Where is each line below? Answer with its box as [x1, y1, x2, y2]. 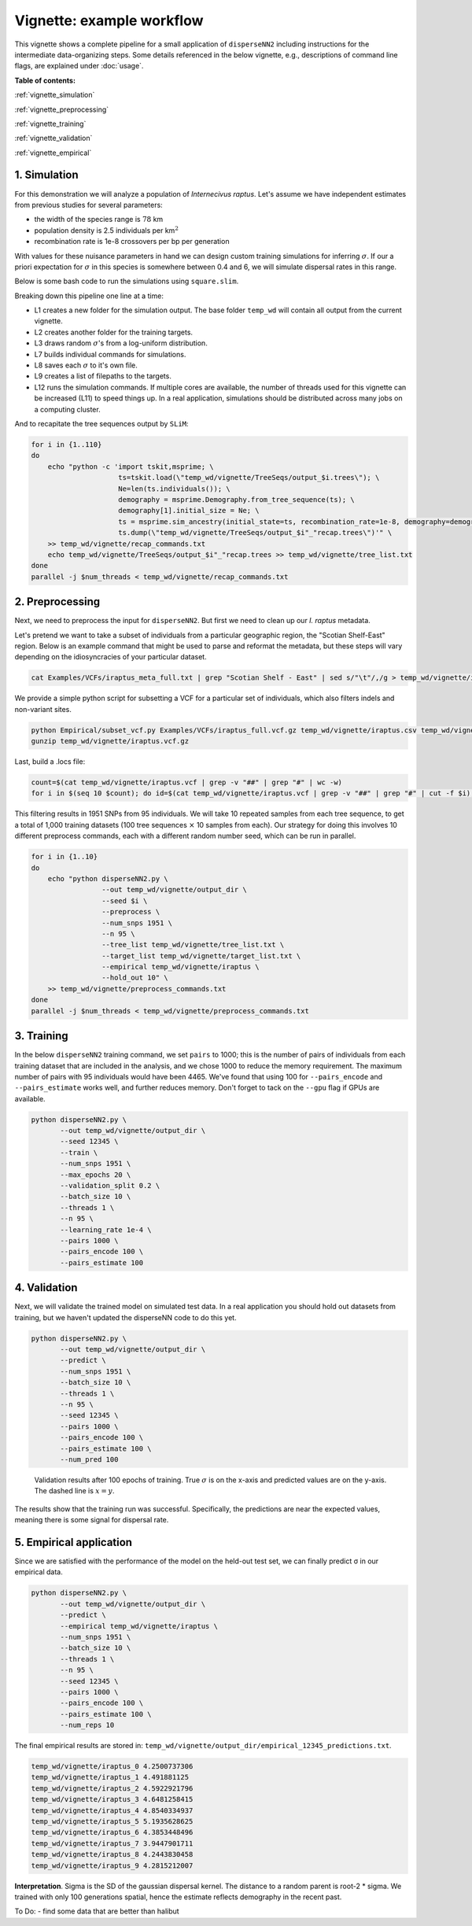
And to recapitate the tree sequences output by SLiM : [14, 419, 189, 428]
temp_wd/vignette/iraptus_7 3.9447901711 [31, 1839, 194, 1848]
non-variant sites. [14, 704, 72, 714]
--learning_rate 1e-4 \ [60, 1225, 153, 1234]
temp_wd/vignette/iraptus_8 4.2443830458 [31, 1850, 194, 1859]
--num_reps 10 [60, 1721, 115, 1730]
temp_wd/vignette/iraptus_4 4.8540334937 [31, 1806, 194, 1815]
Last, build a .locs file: [14, 757, 86, 766]
